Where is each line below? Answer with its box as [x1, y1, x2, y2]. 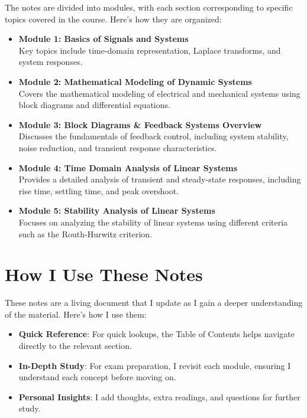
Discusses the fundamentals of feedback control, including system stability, [18, 130, 289, 142]
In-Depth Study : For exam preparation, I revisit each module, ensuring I [18, 359, 291, 371]
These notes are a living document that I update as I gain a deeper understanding [5, 296, 303, 309]
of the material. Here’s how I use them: [5, 308, 147, 320]
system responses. [18, 55, 83, 68]
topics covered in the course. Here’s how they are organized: [5, 12, 222, 25]
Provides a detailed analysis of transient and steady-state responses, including [18, 173, 301, 185]
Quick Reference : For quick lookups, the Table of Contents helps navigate [18, 328, 295, 340]
